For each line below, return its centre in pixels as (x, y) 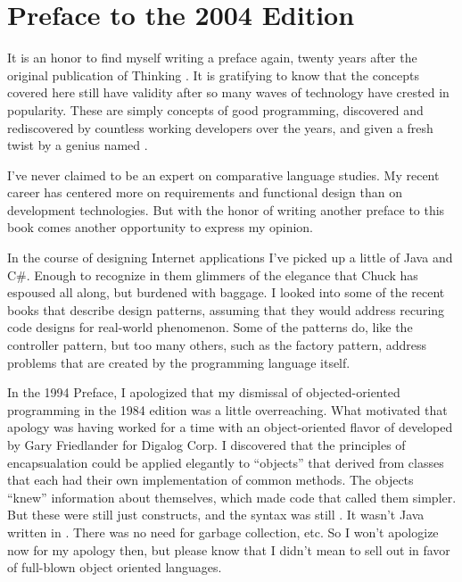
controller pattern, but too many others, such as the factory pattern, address (217, 345)
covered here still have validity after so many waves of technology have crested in (228, 92)
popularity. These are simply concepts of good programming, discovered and (215, 109)
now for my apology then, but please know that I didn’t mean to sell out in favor (229, 549)
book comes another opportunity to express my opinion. (160, 227)
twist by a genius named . (78, 145)
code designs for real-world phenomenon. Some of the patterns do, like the (210, 327)
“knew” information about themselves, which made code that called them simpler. (232, 497)
